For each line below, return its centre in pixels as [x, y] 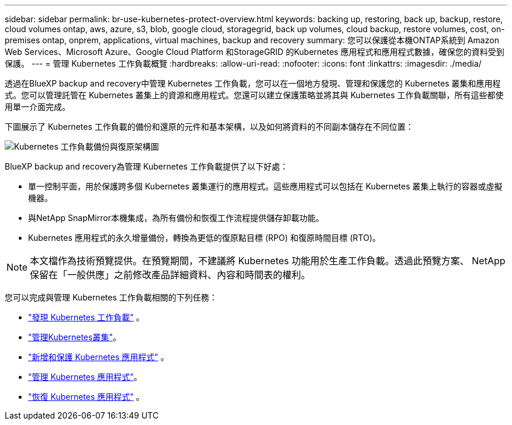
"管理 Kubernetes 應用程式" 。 [85, 377]
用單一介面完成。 [37, 107]
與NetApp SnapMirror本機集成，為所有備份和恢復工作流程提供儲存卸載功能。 [176, 218]
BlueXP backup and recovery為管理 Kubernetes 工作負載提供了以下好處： [146, 166]
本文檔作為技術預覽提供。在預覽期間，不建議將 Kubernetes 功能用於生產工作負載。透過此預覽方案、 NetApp [268, 261]
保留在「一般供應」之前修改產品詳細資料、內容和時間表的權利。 [170, 275]
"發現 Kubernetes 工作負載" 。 [86, 317]
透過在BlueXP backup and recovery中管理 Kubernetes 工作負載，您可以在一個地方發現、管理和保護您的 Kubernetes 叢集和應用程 [253, 83]
